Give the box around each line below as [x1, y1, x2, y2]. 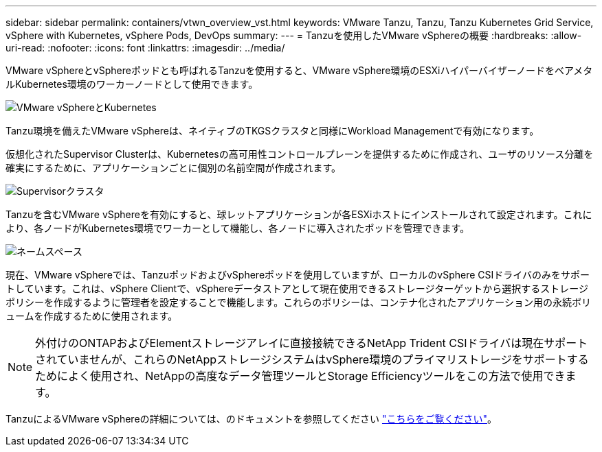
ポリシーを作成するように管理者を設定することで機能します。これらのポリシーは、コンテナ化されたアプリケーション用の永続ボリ [5, 296, 591, 308]
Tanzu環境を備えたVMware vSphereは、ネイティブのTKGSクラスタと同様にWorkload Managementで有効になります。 [5, 125, 539, 136]
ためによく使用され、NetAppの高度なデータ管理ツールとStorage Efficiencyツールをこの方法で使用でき [35, 369, 566, 383]
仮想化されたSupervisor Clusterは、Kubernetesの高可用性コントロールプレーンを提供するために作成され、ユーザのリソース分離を [5, 148, 594, 160]
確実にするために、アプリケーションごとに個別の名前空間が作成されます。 [5, 162, 342, 174]
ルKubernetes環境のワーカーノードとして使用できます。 [5, 78, 258, 90]
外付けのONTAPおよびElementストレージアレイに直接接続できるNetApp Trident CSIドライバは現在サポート [35, 336, 588, 350]
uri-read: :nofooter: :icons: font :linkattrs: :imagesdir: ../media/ [5, 42, 285, 53]
